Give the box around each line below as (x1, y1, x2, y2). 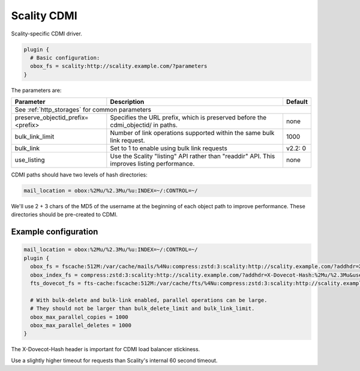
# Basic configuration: (30, 54, 100, 61)
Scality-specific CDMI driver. (11, 30, 82, 37)
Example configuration (11, 227, 98, 237)
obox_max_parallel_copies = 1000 (30, 313, 128, 321)
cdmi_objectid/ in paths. (110, 121, 178, 129)
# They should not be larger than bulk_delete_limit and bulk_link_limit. (30, 305, 255, 312)
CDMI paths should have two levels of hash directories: (11, 171, 148, 178)
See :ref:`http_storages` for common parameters (14, 106, 151, 114)
